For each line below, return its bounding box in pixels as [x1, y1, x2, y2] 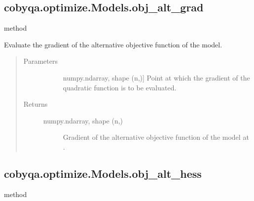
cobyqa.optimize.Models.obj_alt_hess [4, 165, 202, 181]
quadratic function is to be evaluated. [63, 82, 177, 92]
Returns [23, 99, 48, 109]
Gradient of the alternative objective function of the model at [63, 132, 249, 142]
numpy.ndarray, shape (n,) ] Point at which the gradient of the [63, 72, 250, 82]
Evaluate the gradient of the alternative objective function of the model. [4, 39, 222, 49]
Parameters [23, 56, 58, 66]
